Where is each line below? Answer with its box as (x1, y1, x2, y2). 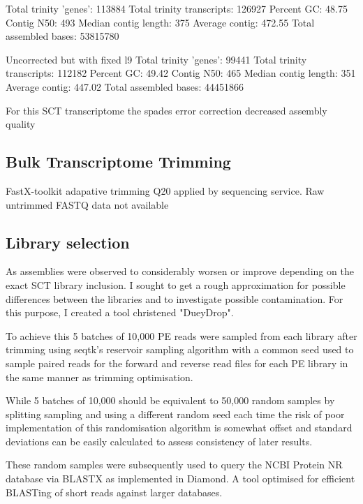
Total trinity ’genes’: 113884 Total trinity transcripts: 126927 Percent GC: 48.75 (6, 1, 348, 15)
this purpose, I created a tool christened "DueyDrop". (6, 305, 234, 320)
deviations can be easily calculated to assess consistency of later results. (6, 433, 313, 448)
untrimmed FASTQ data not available (6, 197, 169, 212)
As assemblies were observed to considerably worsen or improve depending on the (6, 264, 354, 279)
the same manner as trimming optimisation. (6, 369, 193, 384)
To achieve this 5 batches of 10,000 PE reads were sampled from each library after (6, 328, 357, 343)
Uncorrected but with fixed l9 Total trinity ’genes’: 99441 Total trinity (6, 52, 307, 66)
